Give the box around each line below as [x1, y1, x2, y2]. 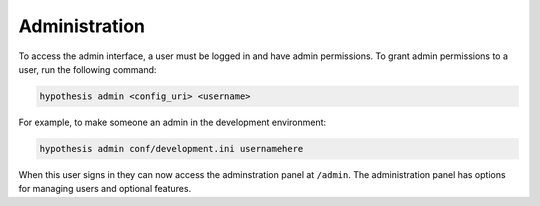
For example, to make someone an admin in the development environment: [18, 116, 327, 128]
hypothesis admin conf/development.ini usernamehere [39, 143, 304, 154]
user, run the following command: [18, 63, 157, 75]
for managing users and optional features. [18, 183, 192, 195]
